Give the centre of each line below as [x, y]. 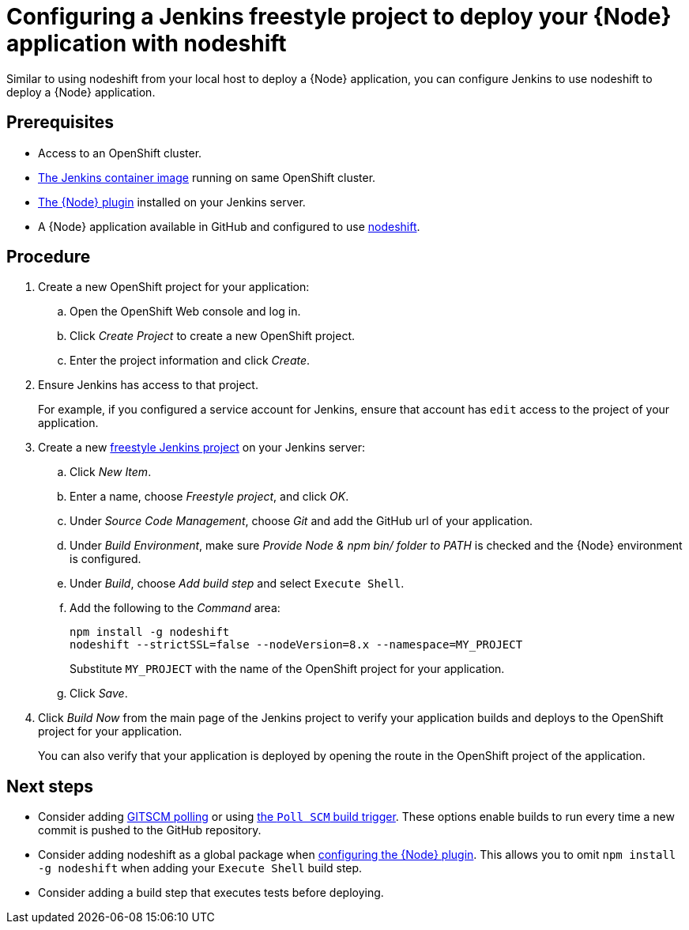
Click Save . [99, 694]
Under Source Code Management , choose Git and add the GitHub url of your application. [301, 521]
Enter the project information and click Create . [190, 361]
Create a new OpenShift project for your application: [174, 287]
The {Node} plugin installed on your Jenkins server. [172, 202]
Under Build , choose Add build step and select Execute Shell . [237, 584]
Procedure [49, 257]
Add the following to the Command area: [175, 608]
